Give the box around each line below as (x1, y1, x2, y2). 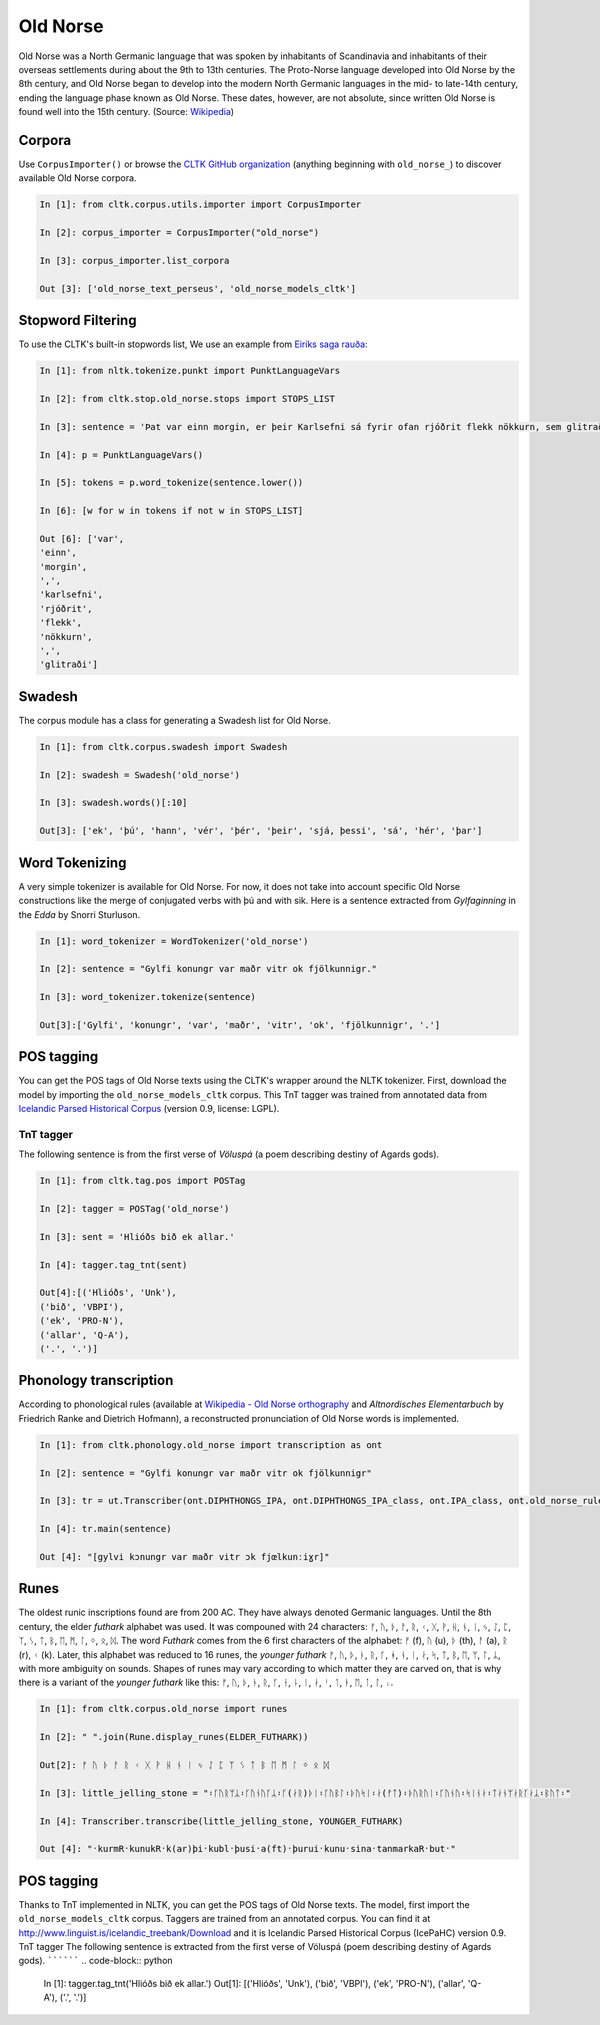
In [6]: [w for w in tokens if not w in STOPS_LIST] (39, 505, 304, 517)
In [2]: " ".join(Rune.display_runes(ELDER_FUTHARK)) (39, 1731, 309, 1743)
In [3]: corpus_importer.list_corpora (39, 255, 230, 266)
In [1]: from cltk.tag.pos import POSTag (39, 1175, 246, 1187)
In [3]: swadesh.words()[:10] (39, 797, 188, 809)
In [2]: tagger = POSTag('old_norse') (39, 1203, 230, 1215)
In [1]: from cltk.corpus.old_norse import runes (39, 1703, 288, 1715)
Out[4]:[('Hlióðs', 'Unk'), (39, 1287, 177, 1299)
